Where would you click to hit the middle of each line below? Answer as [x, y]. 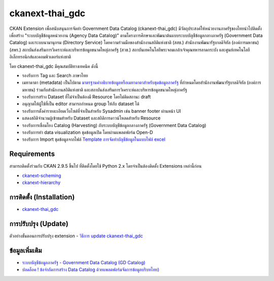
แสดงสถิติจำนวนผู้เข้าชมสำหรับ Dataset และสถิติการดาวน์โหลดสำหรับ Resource [91, 118]
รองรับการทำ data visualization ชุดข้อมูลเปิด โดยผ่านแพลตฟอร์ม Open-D [88, 133]
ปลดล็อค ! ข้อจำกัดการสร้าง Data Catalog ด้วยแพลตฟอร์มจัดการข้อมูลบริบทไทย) [91, 270]
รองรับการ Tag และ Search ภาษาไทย [55, 75]
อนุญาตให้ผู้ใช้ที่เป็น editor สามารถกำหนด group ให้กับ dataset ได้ [81, 104]
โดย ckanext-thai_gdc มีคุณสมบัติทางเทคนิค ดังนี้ [54, 66]
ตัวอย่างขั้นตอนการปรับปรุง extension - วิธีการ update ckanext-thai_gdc [76, 236]
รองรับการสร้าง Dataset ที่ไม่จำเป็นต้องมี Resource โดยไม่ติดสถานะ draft [87, 97]
